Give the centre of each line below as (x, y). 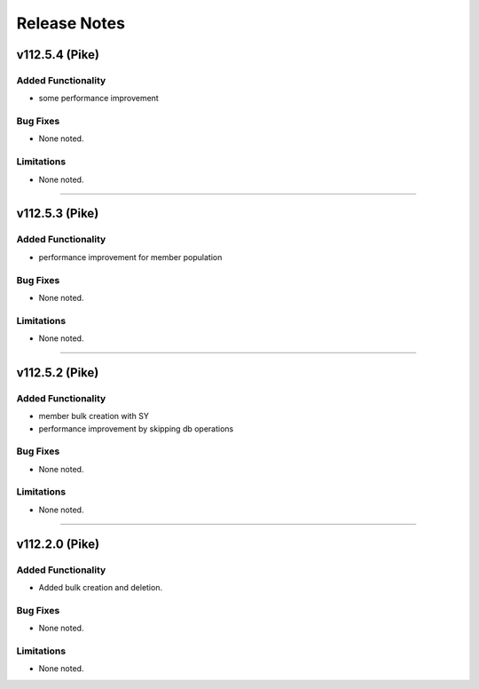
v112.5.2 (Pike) (58, 372)
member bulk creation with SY (94, 416)
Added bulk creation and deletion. (101, 588)
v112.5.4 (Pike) (58, 55)
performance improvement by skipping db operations (136, 428)
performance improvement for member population (130, 257)
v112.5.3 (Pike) (58, 214)
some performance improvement (98, 99)
